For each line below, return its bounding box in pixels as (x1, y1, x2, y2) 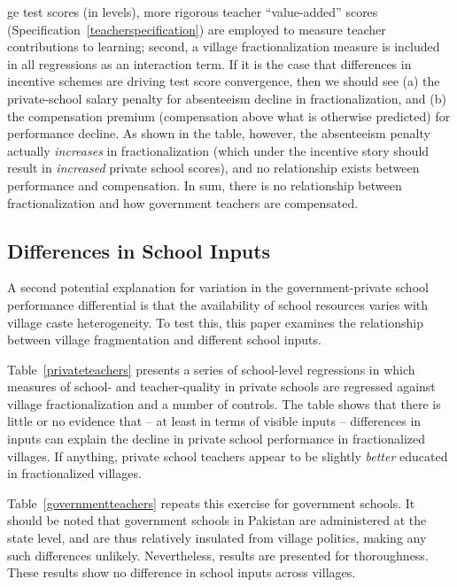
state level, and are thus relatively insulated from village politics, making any (7, 529, 427, 547)
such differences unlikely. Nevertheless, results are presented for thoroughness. (7, 545, 429, 564)
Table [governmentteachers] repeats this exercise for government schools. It (7, 493, 415, 512)
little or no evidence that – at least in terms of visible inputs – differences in (7, 412, 422, 430)
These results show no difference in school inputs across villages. (7, 563, 356, 582)
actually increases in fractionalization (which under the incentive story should (7, 141, 430, 159)
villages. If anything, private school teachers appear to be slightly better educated (7, 446, 448, 465)
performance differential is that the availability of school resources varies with (7, 295, 429, 313)
